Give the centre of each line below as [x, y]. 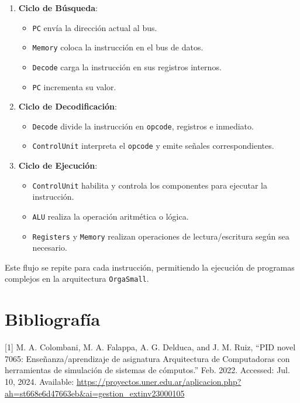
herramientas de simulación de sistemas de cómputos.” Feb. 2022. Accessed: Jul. [147, 370]
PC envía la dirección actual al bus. [95, 27]
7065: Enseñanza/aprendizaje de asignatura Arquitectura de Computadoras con [147, 358]
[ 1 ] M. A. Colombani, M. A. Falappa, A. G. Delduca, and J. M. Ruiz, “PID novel [150, 347]
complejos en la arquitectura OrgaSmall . [77, 279]
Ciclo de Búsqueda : [58, 8]
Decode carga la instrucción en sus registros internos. [127, 66]
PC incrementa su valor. [74, 86]
